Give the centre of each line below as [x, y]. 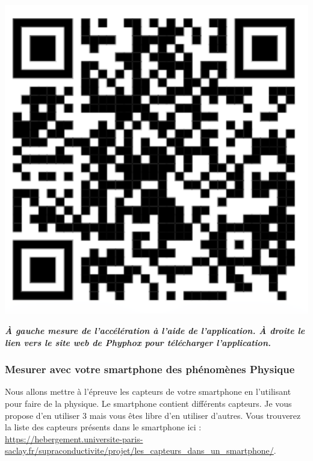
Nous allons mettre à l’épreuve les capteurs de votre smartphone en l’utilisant [148, 391]
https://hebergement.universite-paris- [74, 438]
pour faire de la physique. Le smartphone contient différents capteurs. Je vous [148, 403]
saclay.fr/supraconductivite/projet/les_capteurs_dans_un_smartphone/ [139, 450]
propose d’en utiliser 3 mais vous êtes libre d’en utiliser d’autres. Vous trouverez [153, 415]
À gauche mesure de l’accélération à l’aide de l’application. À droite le [155, 330]
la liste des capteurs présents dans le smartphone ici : [103, 427]
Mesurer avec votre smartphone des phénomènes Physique [150, 369]
